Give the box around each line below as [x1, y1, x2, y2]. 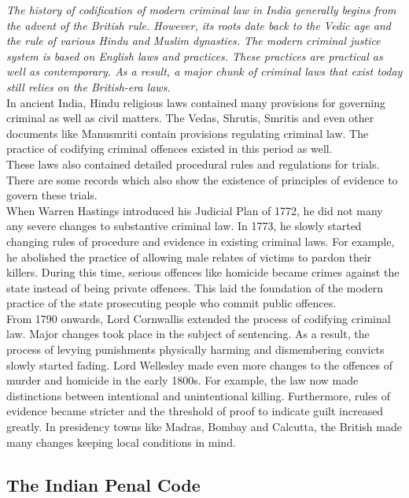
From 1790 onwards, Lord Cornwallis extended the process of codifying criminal [6, 310, 391, 326]
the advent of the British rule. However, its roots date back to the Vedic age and [6, 17, 392, 33]
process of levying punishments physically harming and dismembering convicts [6, 341, 385, 358]
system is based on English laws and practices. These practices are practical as [6, 47, 383, 64]
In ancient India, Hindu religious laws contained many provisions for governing [6, 94, 385, 110]
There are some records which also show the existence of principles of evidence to [6, 171, 398, 188]
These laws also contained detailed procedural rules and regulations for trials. [6, 155, 380, 172]
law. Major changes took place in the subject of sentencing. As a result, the [6, 325, 370, 342]
